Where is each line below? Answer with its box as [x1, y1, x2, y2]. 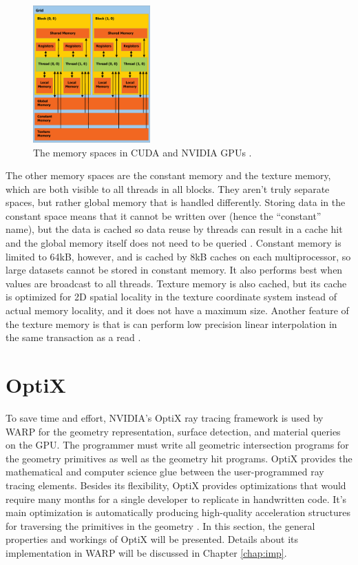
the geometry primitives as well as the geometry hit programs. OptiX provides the [6, 451, 352, 465]
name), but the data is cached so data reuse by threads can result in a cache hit [6, 222, 343, 236]
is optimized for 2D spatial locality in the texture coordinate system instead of [6, 289, 337, 304]
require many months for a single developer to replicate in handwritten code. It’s [6, 491, 347, 506]
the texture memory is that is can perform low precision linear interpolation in [6, 316, 337, 331]
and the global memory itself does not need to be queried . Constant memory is [6, 236, 341, 250]
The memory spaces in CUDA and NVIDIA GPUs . [33, 145, 252, 159]
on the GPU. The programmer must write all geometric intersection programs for [6, 438, 349, 452]
